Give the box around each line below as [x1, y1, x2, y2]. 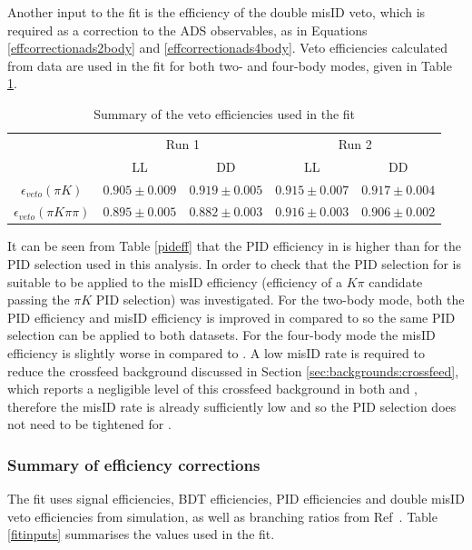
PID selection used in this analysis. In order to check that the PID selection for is [7, 255, 461, 274]
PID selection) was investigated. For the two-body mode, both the [95, 290, 465, 309]
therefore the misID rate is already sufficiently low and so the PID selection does [7, 396, 457, 415]
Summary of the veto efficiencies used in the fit [93, 104, 356, 123]
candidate [369, 272, 423, 291]
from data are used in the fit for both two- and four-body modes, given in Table [7, 55, 452, 75]
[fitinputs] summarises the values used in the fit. [7, 525, 275, 544]
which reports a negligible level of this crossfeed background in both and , [7, 379, 418, 398]
